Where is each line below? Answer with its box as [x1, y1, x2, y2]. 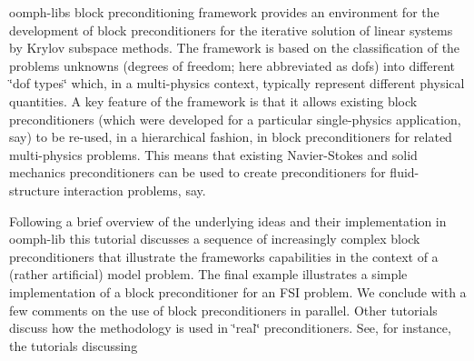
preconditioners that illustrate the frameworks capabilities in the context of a [9, 246, 439, 266]
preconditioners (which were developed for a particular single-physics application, [9, 109, 461, 128]
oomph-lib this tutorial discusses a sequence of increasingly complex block [9, 229, 420, 248]
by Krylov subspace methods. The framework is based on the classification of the [9, 38, 460, 57]
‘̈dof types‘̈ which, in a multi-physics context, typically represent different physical [9, 74, 465, 93]
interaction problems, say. [64, 180, 206, 199]
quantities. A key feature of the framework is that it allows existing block [9, 91, 418, 110]
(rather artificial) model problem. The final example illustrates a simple [9, 265, 408, 284]
